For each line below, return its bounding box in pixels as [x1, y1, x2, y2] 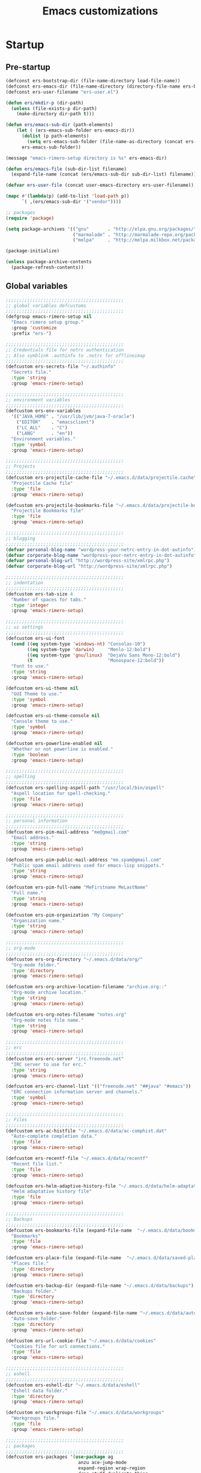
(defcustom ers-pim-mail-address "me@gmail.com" [5, 829, 130, 836]
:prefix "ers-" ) [11, 330, 52, 336]
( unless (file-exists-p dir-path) [11, 105, 97, 112]
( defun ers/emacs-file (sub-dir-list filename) [5, 166, 127, 172]
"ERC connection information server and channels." [11, 1089, 143, 1095]
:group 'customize [11, 325, 58, 331]
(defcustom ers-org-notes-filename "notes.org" [5, 1011, 127, 1018]
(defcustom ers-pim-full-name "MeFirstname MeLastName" [5, 884, 148, 890]
